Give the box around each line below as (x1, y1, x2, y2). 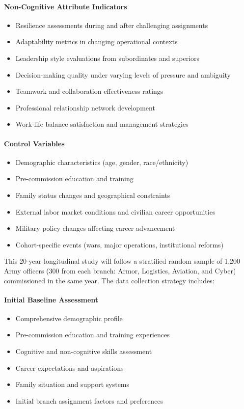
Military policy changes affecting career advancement (15, 223, 175, 233)
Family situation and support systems (15, 379, 130, 389)
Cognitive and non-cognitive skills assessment (15, 346, 152, 356)
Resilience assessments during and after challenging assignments (15, 20, 208, 30)
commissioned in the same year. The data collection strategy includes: (4, 275, 215, 285)
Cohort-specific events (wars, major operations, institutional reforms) (15, 239, 224, 249)
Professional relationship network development (15, 102, 155, 112)
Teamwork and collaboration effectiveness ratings (15, 86, 163, 96)
